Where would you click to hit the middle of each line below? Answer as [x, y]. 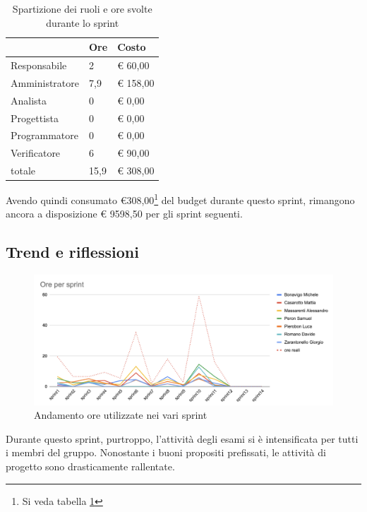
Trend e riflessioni [72, 252]
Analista [29, 100]
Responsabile [39, 65]
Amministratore [45, 82]
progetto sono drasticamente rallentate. [90, 466]
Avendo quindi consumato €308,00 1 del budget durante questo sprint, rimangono [180, 199]
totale [23, 171]
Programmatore [44, 135]
